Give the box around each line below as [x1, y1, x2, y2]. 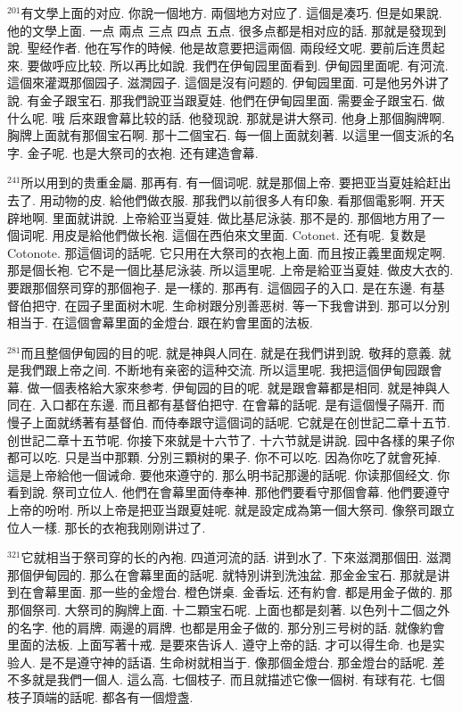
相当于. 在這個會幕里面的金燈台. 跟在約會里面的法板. [7, 313, 313, 332]
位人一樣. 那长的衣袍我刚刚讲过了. [7, 517, 206, 536]
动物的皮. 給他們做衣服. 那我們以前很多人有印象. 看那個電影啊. [52, 190, 417, 209]
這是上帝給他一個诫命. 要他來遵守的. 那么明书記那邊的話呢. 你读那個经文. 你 [7, 465, 450, 484]
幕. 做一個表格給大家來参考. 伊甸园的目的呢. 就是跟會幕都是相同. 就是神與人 [7, 377, 450, 396]
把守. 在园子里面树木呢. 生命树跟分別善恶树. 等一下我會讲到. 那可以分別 [31, 295, 450, 314]
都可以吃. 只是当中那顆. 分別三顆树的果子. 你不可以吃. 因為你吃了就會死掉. [7, 448, 441, 467]
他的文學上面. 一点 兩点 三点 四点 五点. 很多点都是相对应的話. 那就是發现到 [7, 21, 447, 39]
